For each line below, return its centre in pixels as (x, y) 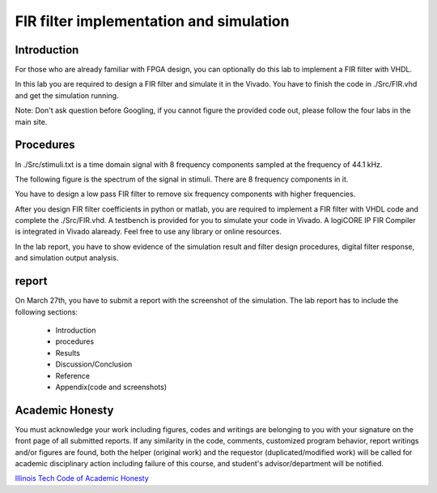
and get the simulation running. (67, 95)
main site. (31, 122)
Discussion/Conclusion (94, 364)
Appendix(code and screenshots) (111, 387)
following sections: (47, 311)
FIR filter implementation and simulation (152, 21)
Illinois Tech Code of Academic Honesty (82, 478)
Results (68, 353)
